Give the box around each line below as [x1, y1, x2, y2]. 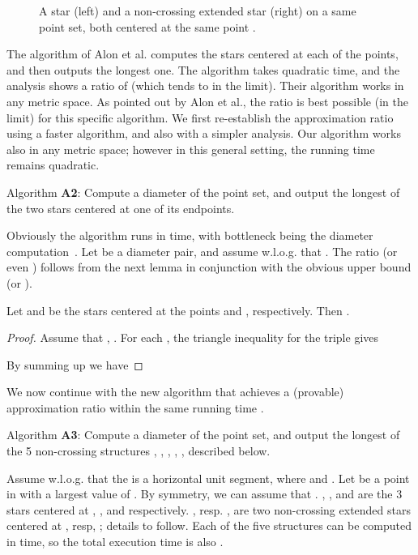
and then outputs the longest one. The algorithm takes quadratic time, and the [6, 61, 400, 78]
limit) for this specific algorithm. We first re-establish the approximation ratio [6, 109, 394, 126]
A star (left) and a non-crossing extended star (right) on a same [39, 2, 356, 19]
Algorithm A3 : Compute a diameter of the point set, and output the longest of [6, 426, 400, 443]
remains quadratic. [6, 156, 100, 173]
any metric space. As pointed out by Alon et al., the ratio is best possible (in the [6, 92, 408, 109]
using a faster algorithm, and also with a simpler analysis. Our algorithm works [6, 125, 401, 142]
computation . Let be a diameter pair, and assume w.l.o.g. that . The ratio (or [6, 242, 398, 259]
